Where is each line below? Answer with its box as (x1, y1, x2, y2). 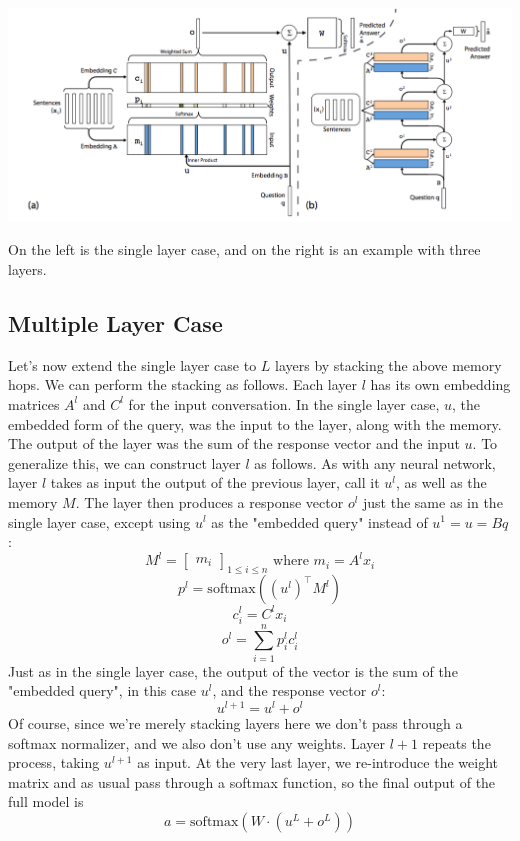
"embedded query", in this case (8, 680, 196, 701)
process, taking (8, 752, 100, 773)
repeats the (422, 732, 491, 753)
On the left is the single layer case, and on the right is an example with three (8, 239, 481, 260)
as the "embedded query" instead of (211, 511, 428, 532)
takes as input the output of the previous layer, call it (50, 472, 380, 493)
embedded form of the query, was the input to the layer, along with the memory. (8, 413, 502, 434)
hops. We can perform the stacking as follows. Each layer (8, 374, 358, 395)
